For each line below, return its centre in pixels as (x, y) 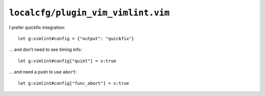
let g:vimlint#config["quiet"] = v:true (67, 61)
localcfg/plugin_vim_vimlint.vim (89, 13)
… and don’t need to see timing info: (45, 49)
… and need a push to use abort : (43, 72)
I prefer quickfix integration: (37, 27)
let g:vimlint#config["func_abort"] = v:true (74, 83)
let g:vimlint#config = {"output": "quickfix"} (76, 38)
